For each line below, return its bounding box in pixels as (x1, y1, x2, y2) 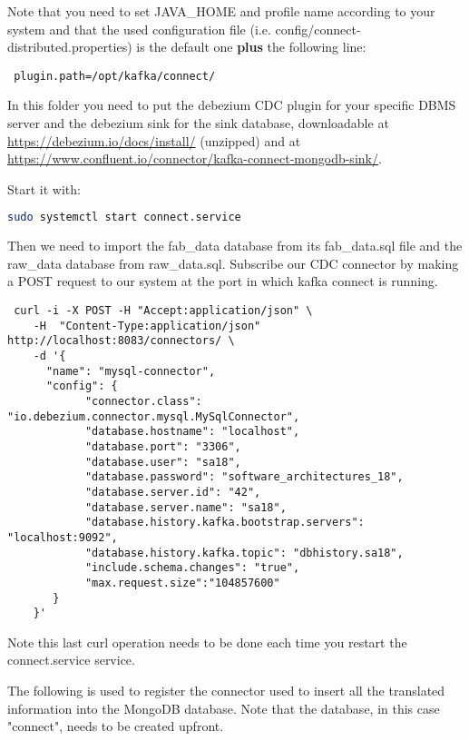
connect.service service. (7, 650, 135, 669)
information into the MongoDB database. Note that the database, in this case (7, 698, 440, 717)
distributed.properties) (7, 37, 132, 56)
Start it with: (7, 179, 81, 198)
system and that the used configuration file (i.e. (7, 19, 271, 38)
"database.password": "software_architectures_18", (84, 470, 404, 484)
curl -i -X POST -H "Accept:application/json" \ (14, 304, 313, 318)
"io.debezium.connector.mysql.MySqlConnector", (7, 410, 300, 423)
